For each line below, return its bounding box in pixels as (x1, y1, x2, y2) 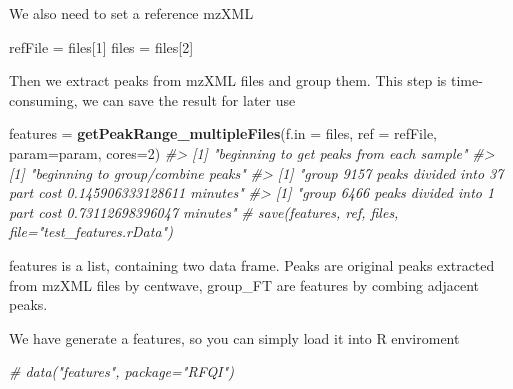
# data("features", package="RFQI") (9, 361, 234, 382)
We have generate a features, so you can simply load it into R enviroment (9, 327, 460, 348)
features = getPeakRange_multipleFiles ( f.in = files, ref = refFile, (9, 123, 437, 144)
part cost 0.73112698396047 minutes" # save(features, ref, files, (9, 201, 399, 222)
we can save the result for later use (82, 89, 296, 110)
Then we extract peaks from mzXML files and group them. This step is (9, 70, 447, 91)
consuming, (9, 89, 78, 110)
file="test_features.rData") (9, 221, 173, 242)
